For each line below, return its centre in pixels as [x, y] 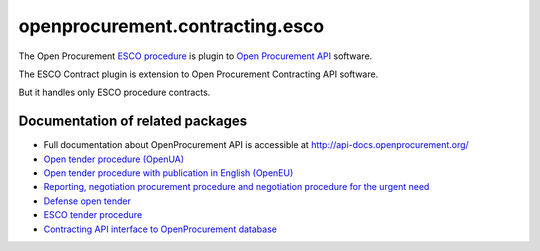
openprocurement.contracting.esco [171, 26]
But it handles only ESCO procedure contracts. [114, 92]
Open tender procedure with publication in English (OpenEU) [168, 173]
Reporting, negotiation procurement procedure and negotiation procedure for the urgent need [236, 187]
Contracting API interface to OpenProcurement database [160, 229]
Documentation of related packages [133, 121]
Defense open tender [87, 201]
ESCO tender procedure [93, 215]
